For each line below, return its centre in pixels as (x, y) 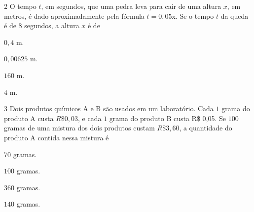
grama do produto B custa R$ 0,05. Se (167, 118)
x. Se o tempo (193, 16)
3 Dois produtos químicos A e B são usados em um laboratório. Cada (109, 108)
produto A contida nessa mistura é (56, 137)
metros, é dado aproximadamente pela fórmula (74, 16)
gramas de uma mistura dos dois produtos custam (79, 128)
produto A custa (29, 118)
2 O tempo (20, 6)
